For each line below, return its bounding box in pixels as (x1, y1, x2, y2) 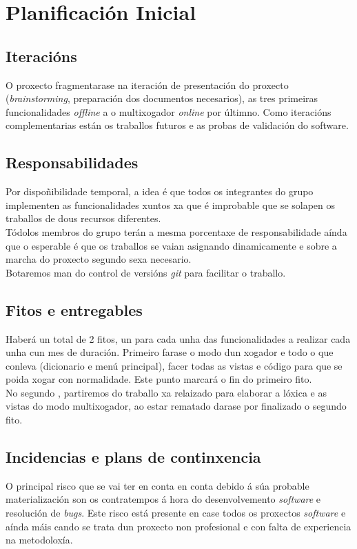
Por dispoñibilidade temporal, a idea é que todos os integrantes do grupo (6, 184, 314, 199)
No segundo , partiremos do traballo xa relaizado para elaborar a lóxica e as (6, 385, 327, 399)
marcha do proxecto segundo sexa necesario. (6, 252, 192, 266)
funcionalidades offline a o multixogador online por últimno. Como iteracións (6, 104, 331, 119)
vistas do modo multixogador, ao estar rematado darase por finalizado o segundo (6, 399, 347, 413)
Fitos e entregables (6, 299, 143, 320)
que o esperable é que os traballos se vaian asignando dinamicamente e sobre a (6, 238, 337, 252)
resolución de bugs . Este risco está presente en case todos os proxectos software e (6, 506, 346, 520)
